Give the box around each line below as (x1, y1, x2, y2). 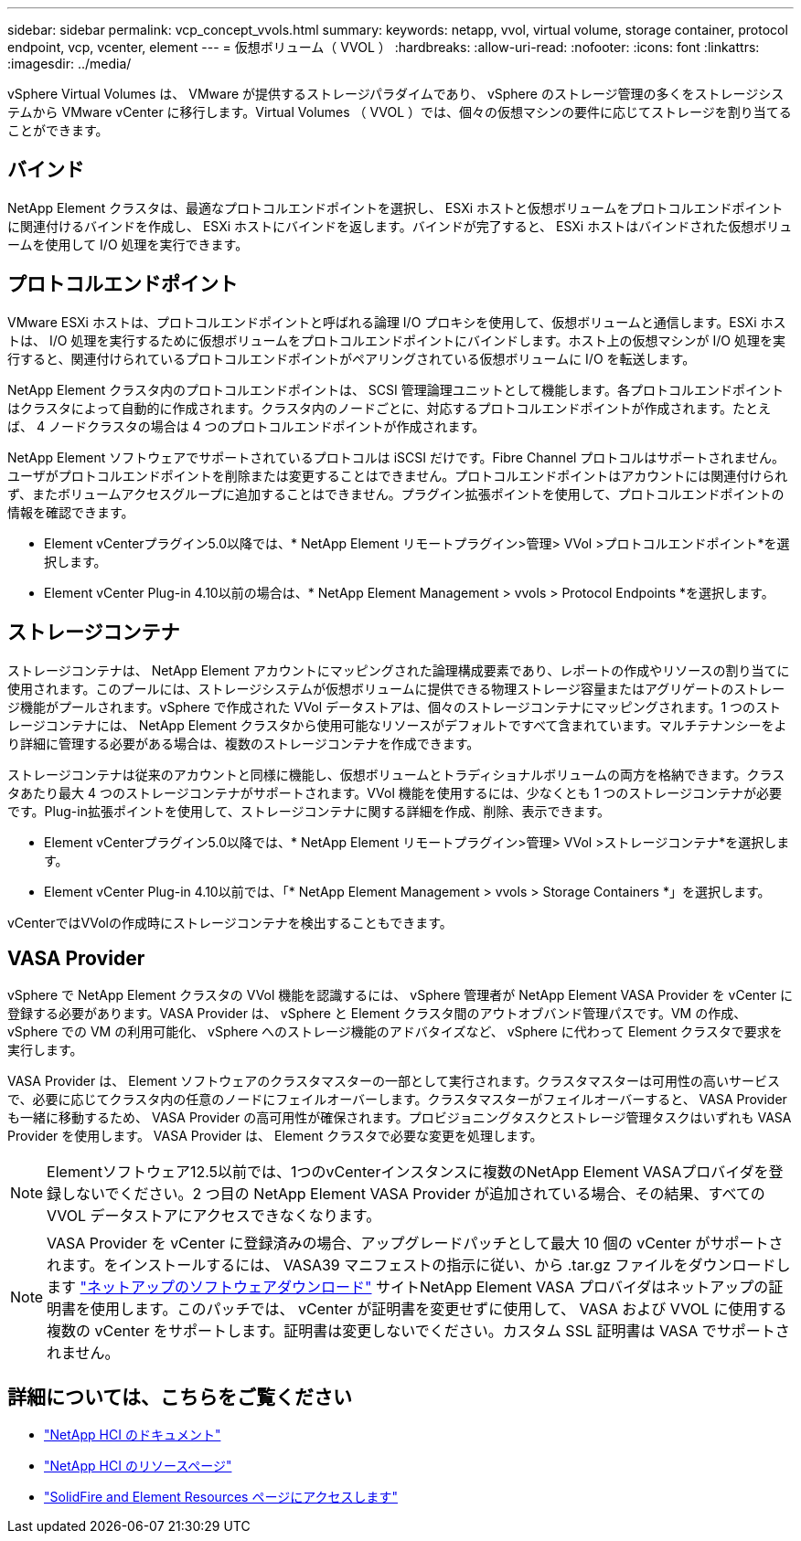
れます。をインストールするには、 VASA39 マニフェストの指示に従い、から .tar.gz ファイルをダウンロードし (47, 1256, 791, 1275)
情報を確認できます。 (7, 504, 134, 520)
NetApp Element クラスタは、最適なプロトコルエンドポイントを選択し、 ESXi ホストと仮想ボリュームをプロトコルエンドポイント (7, 199, 784, 216)
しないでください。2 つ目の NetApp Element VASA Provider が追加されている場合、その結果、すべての (61, 1185, 765, 1204)
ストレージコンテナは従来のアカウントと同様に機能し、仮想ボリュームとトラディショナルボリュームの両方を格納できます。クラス (7, 766, 785, 782)
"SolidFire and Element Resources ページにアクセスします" (44, 1489, 398, 1505)
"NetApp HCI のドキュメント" (44, 1427, 221, 1443)
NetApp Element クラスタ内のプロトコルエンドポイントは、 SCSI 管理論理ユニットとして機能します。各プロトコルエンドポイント (7, 381, 784, 398)
